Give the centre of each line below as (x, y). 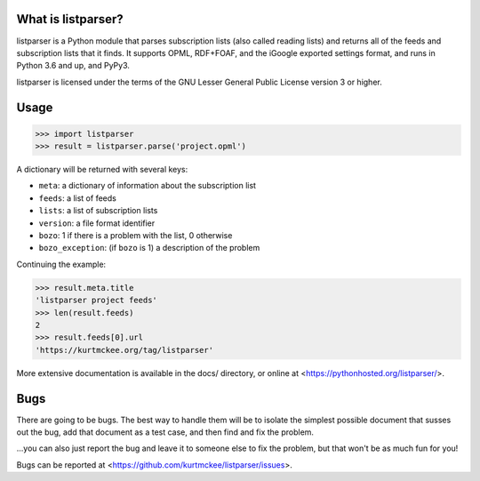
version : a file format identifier (97, 223)
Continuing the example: (61, 264)
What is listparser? (70, 19)
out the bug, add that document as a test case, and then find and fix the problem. (165, 432)
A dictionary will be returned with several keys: (102, 170)
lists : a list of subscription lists (98, 211)
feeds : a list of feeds (78, 198)
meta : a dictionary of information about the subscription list (148, 186)
